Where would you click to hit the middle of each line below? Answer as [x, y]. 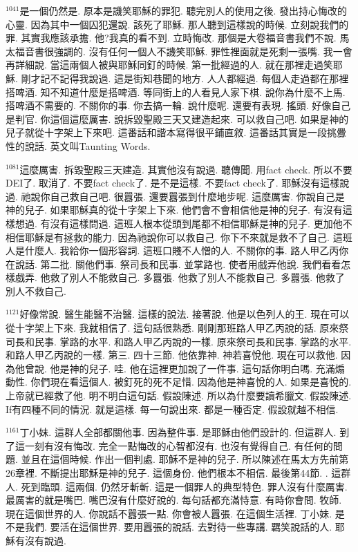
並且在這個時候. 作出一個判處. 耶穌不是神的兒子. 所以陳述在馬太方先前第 [185, 459]
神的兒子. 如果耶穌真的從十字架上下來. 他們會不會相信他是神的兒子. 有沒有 [174, 210]
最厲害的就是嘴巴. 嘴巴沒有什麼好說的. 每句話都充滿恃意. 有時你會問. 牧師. [174, 500]
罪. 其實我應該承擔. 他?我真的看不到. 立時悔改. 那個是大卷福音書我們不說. [171, 38]
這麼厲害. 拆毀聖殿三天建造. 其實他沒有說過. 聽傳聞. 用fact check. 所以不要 [186, 169]
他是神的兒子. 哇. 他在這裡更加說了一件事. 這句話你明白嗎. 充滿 [192, 368]
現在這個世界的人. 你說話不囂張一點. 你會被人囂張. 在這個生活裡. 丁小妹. [169, 513]
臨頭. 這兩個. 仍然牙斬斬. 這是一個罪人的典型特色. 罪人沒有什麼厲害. [194, 486]
